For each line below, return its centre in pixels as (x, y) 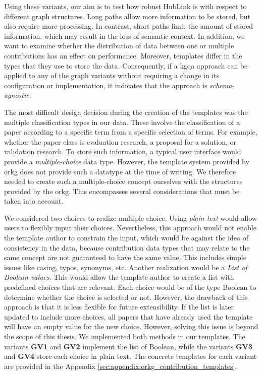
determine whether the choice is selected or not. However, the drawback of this (126, 297)
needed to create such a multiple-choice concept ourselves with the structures (123, 181)
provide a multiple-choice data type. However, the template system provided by (127, 161)
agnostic (17, 95)
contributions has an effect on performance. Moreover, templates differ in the (123, 55)
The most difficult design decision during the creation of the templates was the (126, 112)
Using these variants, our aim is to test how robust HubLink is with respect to (125, 6)
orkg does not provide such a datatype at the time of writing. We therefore (120, 171)
